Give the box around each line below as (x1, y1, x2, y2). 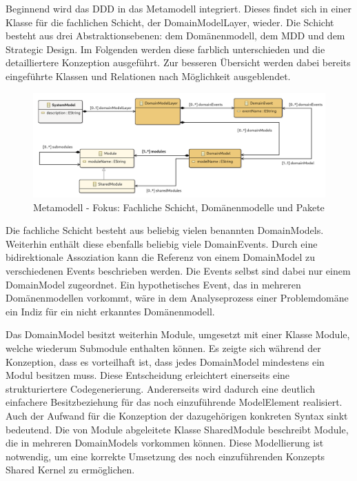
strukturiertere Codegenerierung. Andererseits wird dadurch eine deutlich (6, 381, 316, 395)
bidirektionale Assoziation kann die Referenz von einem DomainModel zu (6, 250, 316, 264)
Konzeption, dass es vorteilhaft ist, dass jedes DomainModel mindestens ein (6, 354, 325, 369)
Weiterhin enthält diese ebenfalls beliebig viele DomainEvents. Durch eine (6, 236, 318, 251)
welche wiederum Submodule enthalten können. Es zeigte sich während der (6, 341, 321, 355)
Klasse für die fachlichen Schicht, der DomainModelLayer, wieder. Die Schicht (6, 14, 334, 29)
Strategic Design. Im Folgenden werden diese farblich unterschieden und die (6, 41, 325, 56)
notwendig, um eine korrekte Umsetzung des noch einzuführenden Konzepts (6, 449, 325, 463)
